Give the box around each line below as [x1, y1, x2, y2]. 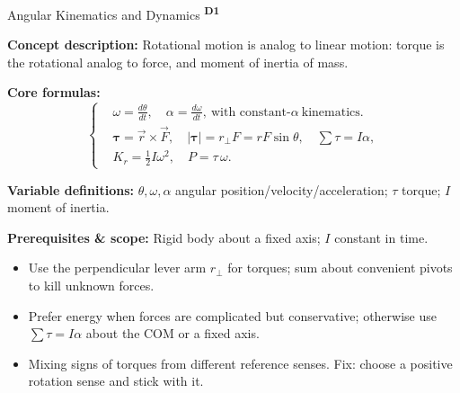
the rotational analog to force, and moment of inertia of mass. [7, 52, 349, 71]
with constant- [210, 105, 291, 119]
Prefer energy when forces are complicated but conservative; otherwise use [28, 306, 437, 325]
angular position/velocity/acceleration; [175, 180, 388, 199]
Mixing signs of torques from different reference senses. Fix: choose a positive [28, 353, 453, 372]
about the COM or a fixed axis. [85, 324, 260, 343]
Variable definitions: [7, 180, 134, 199]
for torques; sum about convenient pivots [227, 258, 453, 277]
